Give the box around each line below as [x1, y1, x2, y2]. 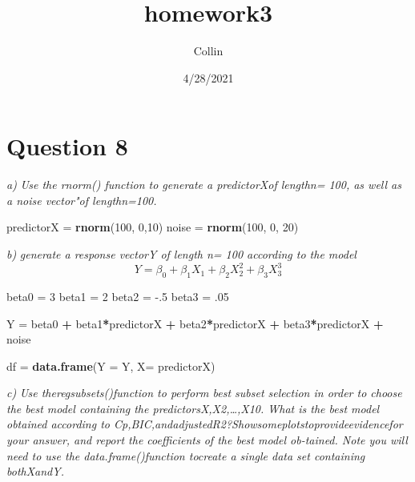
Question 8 [6, 130, 128, 163]
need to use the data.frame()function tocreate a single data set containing [6, 447, 365, 464]
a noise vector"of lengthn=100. [6, 191, 157, 208]
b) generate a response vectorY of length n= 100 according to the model [6, 246, 357, 263]
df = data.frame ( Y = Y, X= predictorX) [6, 357, 216, 374]
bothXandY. [6, 463, 64, 480]
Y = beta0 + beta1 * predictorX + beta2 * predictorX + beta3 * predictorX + [6, 315, 384, 331]
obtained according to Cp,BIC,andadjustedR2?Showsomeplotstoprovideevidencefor [6, 416, 403, 432]
